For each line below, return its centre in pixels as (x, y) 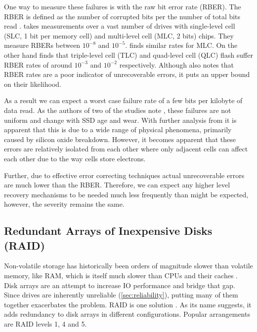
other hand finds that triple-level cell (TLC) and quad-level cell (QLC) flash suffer (128, 55)
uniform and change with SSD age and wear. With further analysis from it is (120, 120)
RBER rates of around (38, 64)
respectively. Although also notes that (176, 64)
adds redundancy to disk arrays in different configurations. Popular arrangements (127, 314)
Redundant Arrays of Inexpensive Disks (108, 231)
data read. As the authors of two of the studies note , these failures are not (118, 110)
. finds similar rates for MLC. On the (181, 45)
